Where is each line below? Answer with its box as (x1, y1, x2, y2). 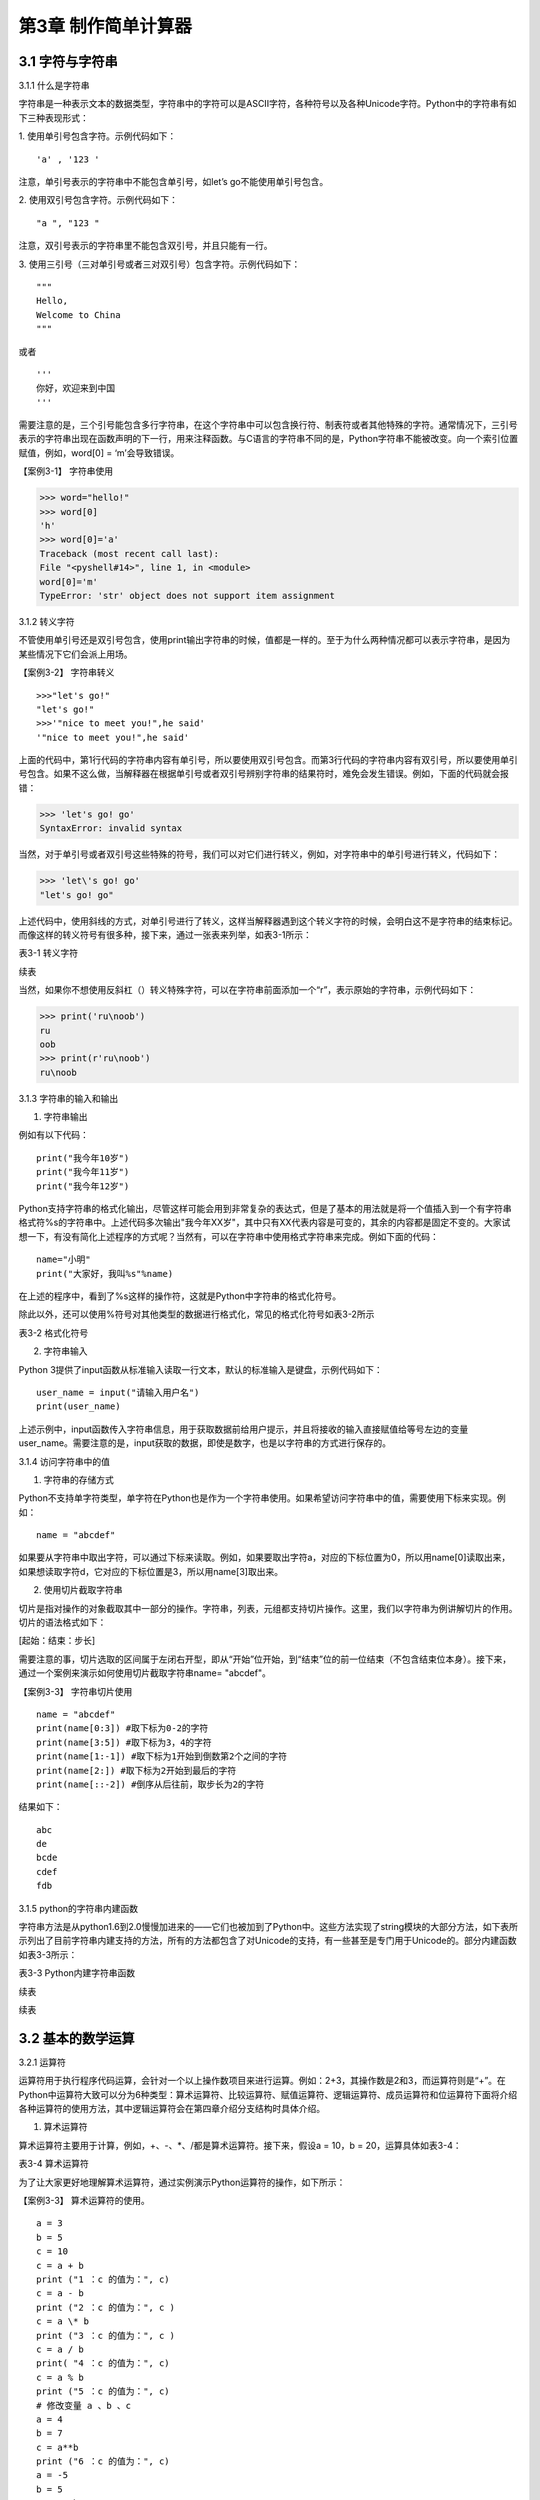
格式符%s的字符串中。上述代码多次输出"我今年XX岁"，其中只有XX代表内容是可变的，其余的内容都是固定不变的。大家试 (18, 1216, 511, 1229)
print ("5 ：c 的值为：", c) (36, 2386, 170, 2397)
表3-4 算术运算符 (18, 2158, 90, 2170)
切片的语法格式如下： (18, 1616, 107, 1629)
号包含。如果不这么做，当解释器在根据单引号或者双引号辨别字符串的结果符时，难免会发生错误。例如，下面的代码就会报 (18, 768, 509, 780)
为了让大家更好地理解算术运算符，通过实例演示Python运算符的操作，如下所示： (18, 2176, 346, 2188)
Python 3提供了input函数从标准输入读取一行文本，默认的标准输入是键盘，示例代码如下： (18, 1363, 384, 1375)
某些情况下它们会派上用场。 (18, 648, 133, 660)
